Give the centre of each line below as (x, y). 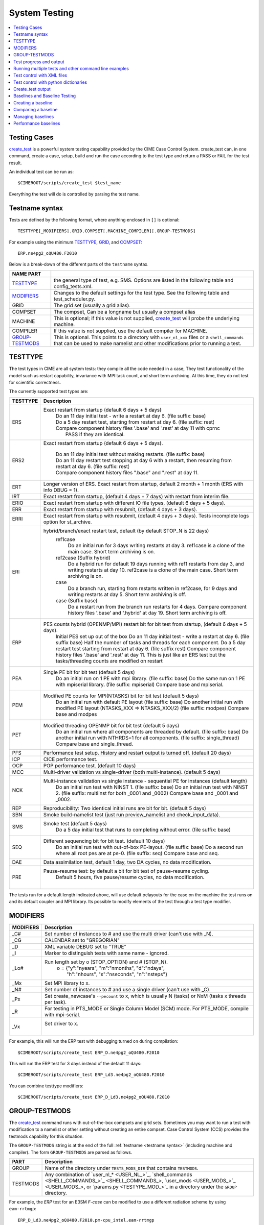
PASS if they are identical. (95, 434)
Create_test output (32, 89)
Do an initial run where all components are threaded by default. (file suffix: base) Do (152, 732)
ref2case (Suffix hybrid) (83, 558)
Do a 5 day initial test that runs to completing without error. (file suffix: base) (143, 830)
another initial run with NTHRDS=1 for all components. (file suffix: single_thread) (147, 737)
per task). (56, 1002)
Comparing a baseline (36, 110)
